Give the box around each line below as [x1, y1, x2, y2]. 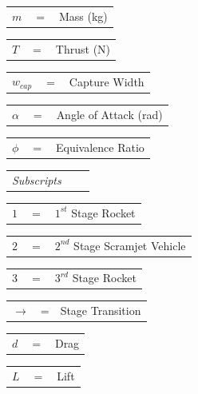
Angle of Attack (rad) [56, 106, 163, 123]
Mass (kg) [58, 7, 108, 24]
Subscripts [12, 171, 61, 188]
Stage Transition [60, 302, 141, 319]
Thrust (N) [55, 40, 111, 57]
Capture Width [69, 73, 145, 90]
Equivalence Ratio [56, 138, 145, 155]
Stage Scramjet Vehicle [73, 237, 186, 253]
